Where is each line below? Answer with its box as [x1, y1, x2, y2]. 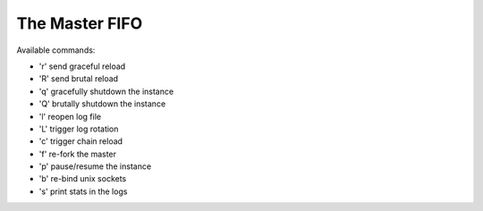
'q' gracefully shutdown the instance [38, 86, 174, 97]
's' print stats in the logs [38, 186, 128, 197]
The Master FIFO [16, 13, 143, 33]
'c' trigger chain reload [38, 136, 123, 147]
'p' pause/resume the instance [38, 161, 152, 172]
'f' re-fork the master [38, 148, 116, 159]
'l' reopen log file [38, 111, 102, 122]
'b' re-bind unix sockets [38, 173, 127, 184]
